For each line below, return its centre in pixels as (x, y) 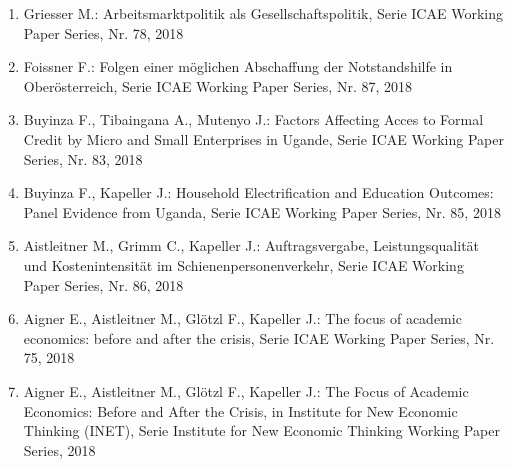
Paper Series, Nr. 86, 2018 (103, 284)
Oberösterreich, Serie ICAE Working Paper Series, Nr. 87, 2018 (218, 85)
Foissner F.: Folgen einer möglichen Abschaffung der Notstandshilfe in (238, 66)
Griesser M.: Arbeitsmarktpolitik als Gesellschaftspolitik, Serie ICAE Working (263, 13)
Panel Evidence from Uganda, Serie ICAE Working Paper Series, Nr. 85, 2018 (262, 211)
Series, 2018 (59, 449)
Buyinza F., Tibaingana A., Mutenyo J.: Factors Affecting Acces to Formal (253, 119)
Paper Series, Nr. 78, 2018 (103, 32)
